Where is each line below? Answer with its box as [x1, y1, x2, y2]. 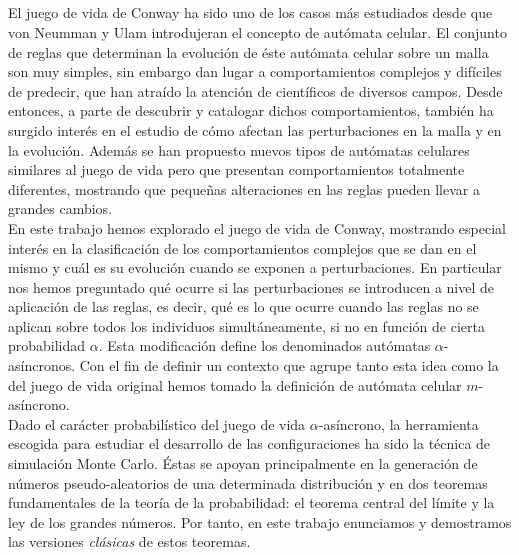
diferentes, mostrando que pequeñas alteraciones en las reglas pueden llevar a [8, 178, 480, 199]
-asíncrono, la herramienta [318, 413, 479, 434]
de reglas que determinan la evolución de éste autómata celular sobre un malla [8, 41, 489, 62]
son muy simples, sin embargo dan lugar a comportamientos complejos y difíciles [8, 61, 502, 82]
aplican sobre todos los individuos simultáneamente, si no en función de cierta [8, 315, 485, 336]
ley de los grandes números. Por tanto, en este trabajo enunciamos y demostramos [8, 511, 512, 532]
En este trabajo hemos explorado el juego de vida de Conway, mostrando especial [8, 217, 506, 238]
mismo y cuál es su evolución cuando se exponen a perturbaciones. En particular [8, 257, 502, 278]
